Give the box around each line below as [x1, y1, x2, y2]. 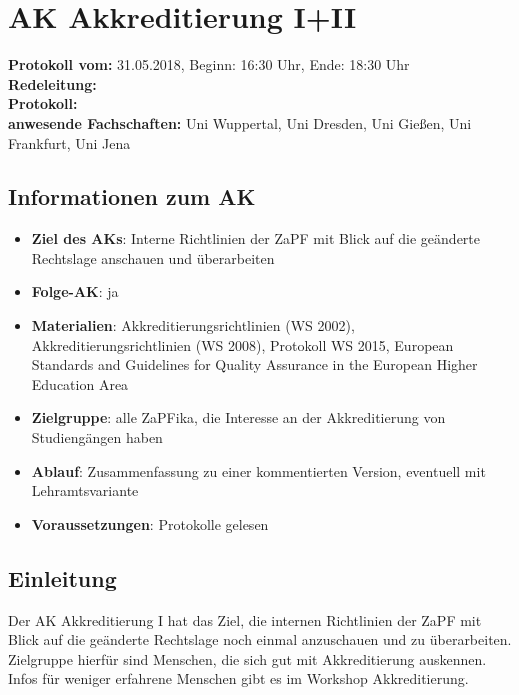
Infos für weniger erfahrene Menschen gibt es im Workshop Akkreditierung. [8, 668, 469, 689]
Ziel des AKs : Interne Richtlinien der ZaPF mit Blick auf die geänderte [31, 228, 481, 249]
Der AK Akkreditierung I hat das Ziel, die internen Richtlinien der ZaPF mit [8, 609, 482, 630]
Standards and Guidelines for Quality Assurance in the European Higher [31, 354, 478, 375]
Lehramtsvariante [31, 480, 139, 501]
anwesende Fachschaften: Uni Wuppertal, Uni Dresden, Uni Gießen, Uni [8, 112, 472, 133]
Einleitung [8, 562, 117, 593]
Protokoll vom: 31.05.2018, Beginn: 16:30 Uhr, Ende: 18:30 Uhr [8, 54, 410, 75]
